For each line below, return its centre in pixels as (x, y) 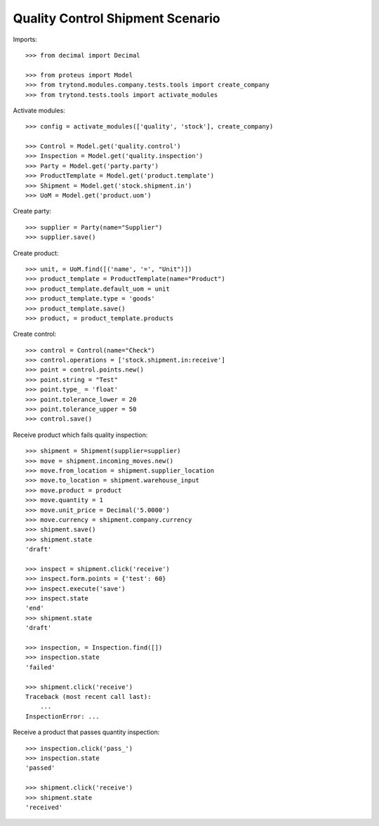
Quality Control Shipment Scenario (117, 18)
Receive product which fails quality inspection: (80, 435)
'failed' (40, 667)
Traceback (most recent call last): (88, 696)
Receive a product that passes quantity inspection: (86, 732)
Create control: (35, 334)
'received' (44, 807)
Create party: (32, 211)
